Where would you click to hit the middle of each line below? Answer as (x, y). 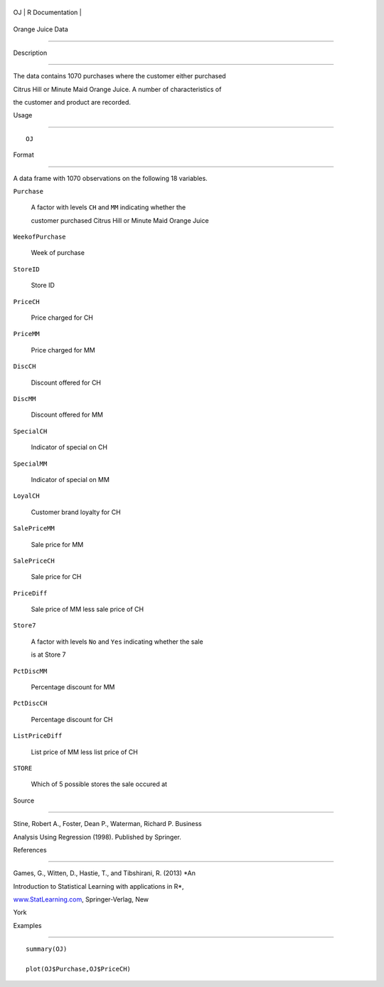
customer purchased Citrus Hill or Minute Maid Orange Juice (120, 220)
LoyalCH (27, 496)
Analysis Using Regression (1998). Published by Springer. (97, 837)
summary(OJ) (47, 949)
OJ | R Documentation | (47, 12)
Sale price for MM (57, 544)
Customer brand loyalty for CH (76, 512)
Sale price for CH (56, 577)
